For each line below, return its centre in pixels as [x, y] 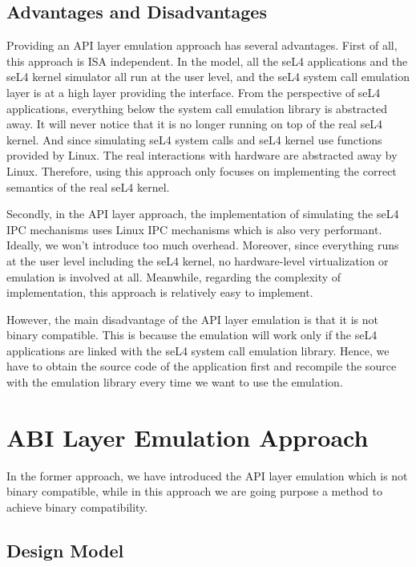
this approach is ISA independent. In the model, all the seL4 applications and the [207, 61]
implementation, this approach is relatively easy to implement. [160, 292]
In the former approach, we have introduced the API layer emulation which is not [207, 475]
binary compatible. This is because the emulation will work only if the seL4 [192, 335]
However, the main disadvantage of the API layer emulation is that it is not [193, 319]
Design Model [65, 550]
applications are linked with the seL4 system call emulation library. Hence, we [198, 350]
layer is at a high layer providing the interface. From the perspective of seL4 [194, 92]
